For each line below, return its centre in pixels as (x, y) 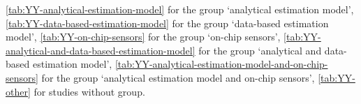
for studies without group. (89, 91)
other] (18, 91)
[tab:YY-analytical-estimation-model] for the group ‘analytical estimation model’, (180, 9)
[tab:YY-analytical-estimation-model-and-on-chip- (221, 64)
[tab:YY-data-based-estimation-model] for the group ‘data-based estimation (167, 23)
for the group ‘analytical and (260, 50)
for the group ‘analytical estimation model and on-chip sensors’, (178, 77)
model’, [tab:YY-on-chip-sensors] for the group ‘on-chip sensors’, (143, 37)
